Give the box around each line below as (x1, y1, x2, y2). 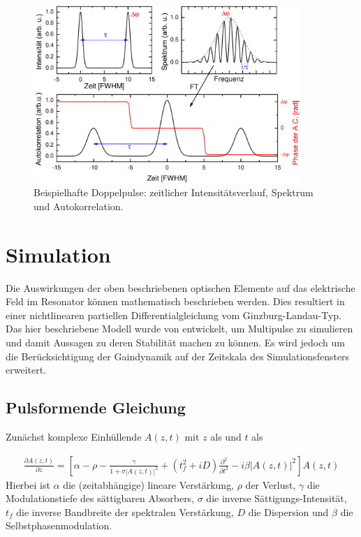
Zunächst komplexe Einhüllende (6, 429, 142, 444)
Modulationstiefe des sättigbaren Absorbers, (6, 491, 195, 506)
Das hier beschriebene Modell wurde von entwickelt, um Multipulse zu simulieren (6, 321, 353, 336)
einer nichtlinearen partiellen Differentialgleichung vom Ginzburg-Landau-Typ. (6, 307, 342, 322)
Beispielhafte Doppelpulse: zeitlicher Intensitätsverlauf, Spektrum (34, 185, 314, 200)
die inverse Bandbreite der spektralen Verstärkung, (16, 504, 234, 519)
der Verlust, (245, 477, 296, 492)
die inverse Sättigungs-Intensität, (206, 491, 347, 506)
